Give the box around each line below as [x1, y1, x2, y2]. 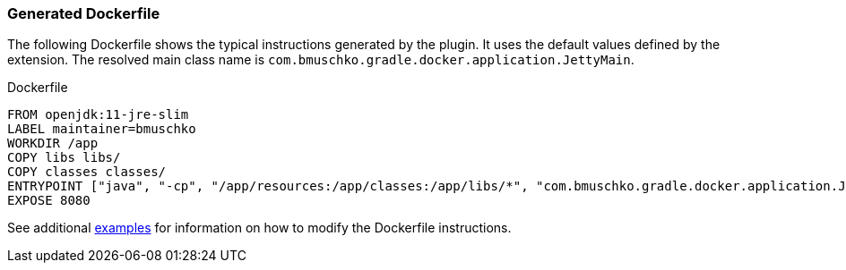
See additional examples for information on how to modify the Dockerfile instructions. [7, 220, 512, 236]
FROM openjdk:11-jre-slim [7, 107, 189, 122]
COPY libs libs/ [7, 150, 121, 165]
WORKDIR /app [7, 136, 99, 151]
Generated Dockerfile [7, 4, 160, 22]
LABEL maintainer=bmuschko [7, 122, 196, 137]
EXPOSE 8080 [7, 193, 91, 208]
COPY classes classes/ [7, 165, 167, 180]
